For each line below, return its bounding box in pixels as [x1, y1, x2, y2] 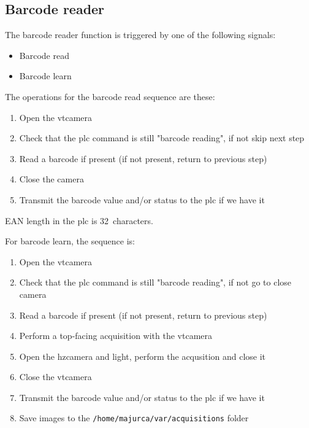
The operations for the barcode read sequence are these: [5, 90, 215, 103]
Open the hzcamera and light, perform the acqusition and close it [19, 349, 266, 362]
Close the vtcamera [19, 370, 92, 383]
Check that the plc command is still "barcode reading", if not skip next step [19, 131, 305, 144]
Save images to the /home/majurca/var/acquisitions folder [19, 411, 249, 424]
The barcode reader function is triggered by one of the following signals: [5, 28, 276, 41]
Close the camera [19, 173, 84, 185]
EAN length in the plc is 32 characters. [5, 214, 153, 227]
